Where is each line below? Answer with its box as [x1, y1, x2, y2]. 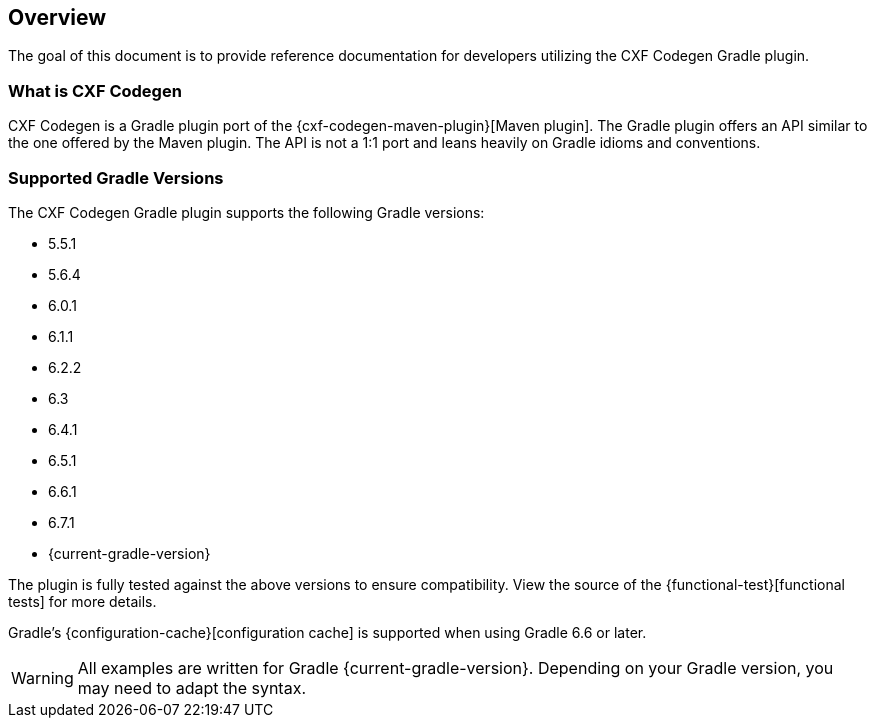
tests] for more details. [8, 592, 157, 610]
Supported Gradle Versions [8, 167, 224, 188]
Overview [8, 5, 107, 30]
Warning [11, 667, 74, 688]
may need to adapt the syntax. [77, 677, 306, 698]
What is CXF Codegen [8, 80, 182, 101]
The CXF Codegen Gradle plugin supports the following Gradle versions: [8, 203, 485, 221]
